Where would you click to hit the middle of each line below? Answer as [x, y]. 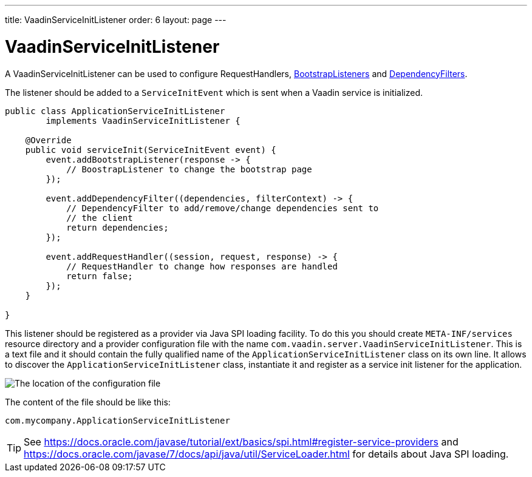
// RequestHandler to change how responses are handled [202, 266]
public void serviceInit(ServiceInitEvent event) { [151, 150]
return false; [100, 276]
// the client [100, 218]
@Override [48, 140]
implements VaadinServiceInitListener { [143, 120]
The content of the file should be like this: [88, 402]
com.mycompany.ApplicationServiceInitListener [118, 420]
